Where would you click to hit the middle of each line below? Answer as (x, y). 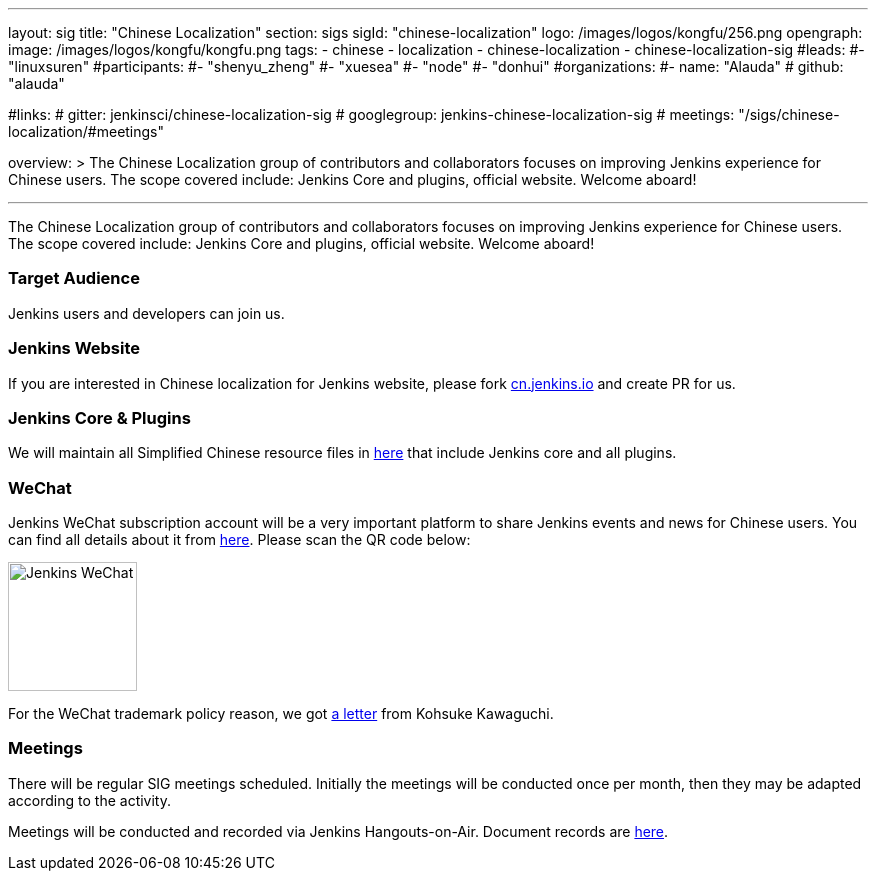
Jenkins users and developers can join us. (146, 313)
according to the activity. (90, 800)
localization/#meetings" (86, 131)
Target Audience (74, 278)
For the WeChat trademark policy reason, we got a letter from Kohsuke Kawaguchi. (281, 713)
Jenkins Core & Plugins (99, 417)
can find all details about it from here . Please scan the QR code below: (239, 539)
